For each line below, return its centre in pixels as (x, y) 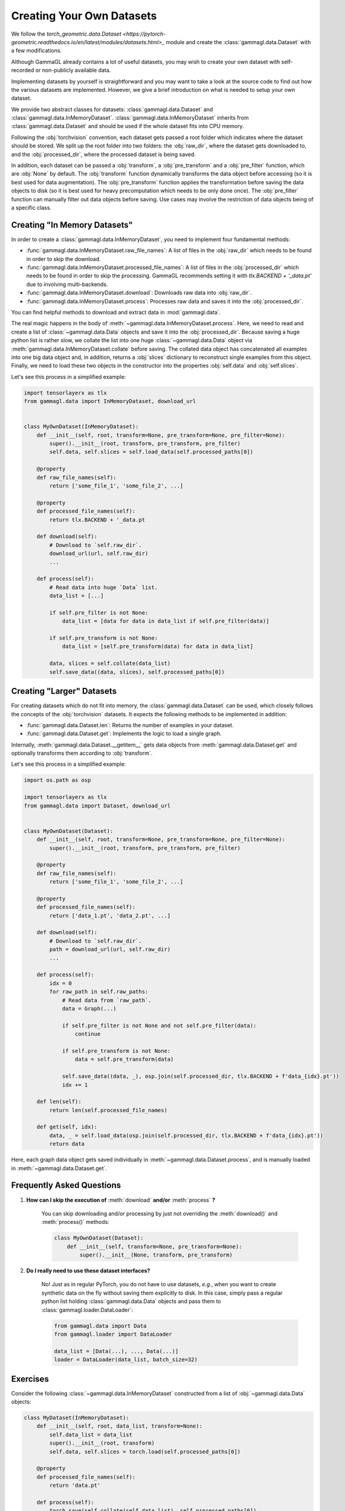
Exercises (30, 1379)
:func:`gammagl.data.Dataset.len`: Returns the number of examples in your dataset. (130, 725)
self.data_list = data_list (91, 1435)
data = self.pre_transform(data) (124, 1060)
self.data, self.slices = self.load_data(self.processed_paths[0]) (151, 452)
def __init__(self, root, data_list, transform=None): (119, 1426)
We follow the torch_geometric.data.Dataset (66, 34)
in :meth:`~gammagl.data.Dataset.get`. (59, 1168)
